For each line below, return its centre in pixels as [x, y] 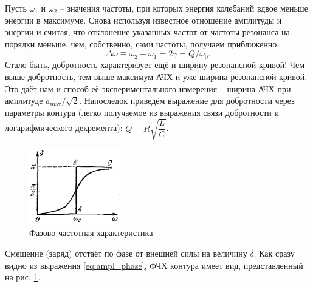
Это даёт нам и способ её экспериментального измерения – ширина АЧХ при [148, 88]
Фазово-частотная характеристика [91, 233]
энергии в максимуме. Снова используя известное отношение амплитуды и [143, 20]
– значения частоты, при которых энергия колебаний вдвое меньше [184, 8]
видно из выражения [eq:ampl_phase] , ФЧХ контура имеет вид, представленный [154, 265]
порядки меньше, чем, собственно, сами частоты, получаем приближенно [141, 43]
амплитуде [24, 100]
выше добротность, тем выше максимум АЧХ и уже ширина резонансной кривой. [156, 76]
